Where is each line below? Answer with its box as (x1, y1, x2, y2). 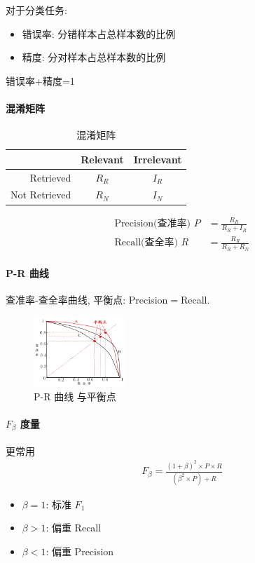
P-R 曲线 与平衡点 (34, 388, 116, 403)
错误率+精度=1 (6, 73, 75, 88)
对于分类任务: (6, 3, 67, 17)
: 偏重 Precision (46, 543, 114, 558)
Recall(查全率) (114, 238, 178, 248)
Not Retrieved (11, 187, 71, 202)
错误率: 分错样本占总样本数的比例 (22, 26, 176, 41)
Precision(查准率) (114, 219, 191, 229)
